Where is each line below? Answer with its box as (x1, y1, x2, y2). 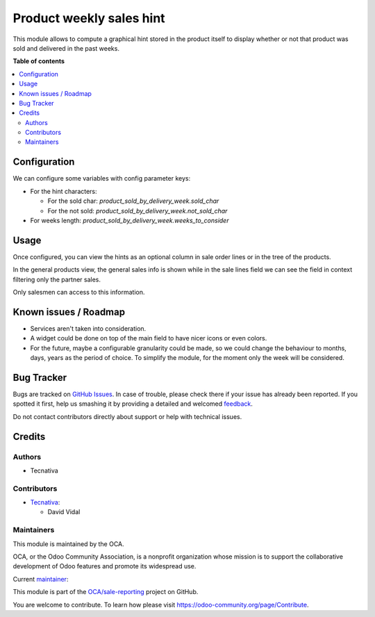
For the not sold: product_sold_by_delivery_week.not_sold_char (47, 206, 228, 215)
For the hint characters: (30, 187, 97, 195)
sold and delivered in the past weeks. (12, 44, 119, 52)
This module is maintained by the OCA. (12, 539, 124, 548)
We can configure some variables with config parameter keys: (12, 174, 191, 183)
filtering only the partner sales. (12, 275, 101, 283)
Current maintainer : (12, 575, 69, 583)
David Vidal (47, 508, 81, 516)
